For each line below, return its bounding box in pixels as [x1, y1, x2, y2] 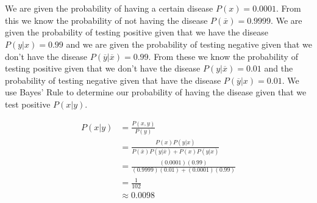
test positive [5, 97, 51, 110]
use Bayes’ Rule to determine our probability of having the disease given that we [5, 86, 307, 98]
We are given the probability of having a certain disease [5, 2, 213, 15]
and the [264, 62, 293, 75]
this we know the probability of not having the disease [5, 13, 208, 26]
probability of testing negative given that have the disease [5, 73, 221, 86]
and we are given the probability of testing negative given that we [66, 37, 312, 50]
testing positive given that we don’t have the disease [5, 62, 201, 75]
